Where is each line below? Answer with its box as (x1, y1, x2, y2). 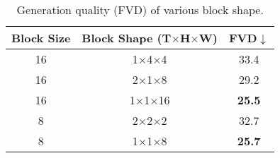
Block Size (11, 30, 71, 46)
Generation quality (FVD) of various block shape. (16, 1, 264, 18)
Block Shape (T (82, 30, 172, 46)
